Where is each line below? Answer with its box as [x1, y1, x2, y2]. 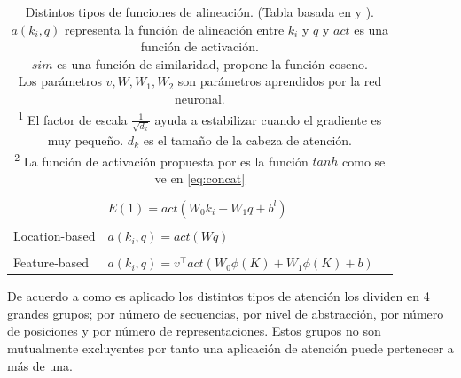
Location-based [13, 227, 96, 245]
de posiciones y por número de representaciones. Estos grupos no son [7, 321, 381, 340]
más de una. [7, 356, 73, 374]
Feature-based [13, 253, 90, 272]
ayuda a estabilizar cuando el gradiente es [154, 110, 382, 128]
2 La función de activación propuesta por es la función [14, 149, 309, 170]
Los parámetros [18, 72, 102, 90]
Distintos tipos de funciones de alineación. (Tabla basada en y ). [25, 3, 375, 20]
